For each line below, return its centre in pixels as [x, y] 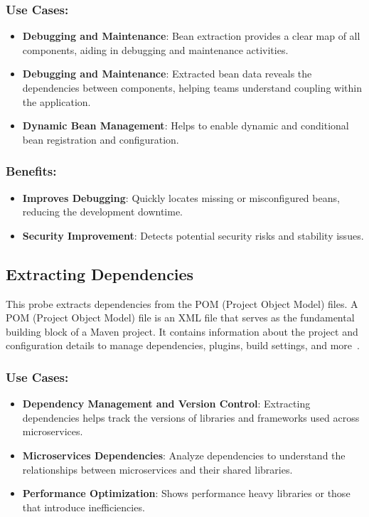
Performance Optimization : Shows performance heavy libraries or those [186, 493]
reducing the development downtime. [102, 212]
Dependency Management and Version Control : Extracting [166, 404]
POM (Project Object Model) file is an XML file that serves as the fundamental [180, 318]
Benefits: [31, 171]
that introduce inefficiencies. [84, 507]
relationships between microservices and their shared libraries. [157, 469]
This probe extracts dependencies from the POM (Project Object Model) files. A [182, 303]
